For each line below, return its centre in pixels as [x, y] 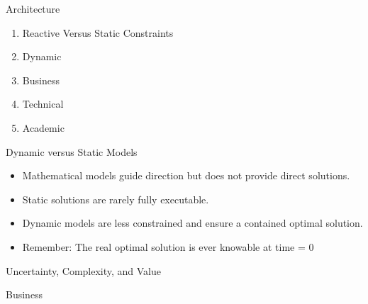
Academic [43, 127]
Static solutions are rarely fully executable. [116, 199]
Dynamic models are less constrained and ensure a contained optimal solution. [193, 223]
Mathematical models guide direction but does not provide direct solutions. [186, 175]
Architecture [33, 9]
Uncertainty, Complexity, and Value [84, 270]
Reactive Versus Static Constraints [98, 32]
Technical [43, 104]
